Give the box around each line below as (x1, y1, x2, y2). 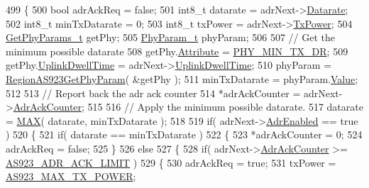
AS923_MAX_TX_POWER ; (6, 169, 136, 184)
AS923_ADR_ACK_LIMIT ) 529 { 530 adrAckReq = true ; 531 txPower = (6, 155, 336, 170)
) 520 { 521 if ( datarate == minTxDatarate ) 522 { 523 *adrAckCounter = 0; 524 (6, 127, 363, 142)
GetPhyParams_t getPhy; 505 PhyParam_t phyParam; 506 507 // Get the (6, 30, 335, 45)
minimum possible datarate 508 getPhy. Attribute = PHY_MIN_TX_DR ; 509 (6, 43, 348, 58)
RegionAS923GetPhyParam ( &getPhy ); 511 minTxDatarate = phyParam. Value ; (6, 71, 358, 86)
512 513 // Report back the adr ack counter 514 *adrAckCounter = (6, 85, 301, 100)
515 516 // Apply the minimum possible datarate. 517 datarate (87, 99, 363, 114)
